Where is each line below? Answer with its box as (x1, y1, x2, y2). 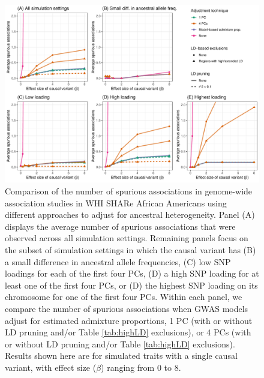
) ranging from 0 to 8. (101, 361, 181, 373)
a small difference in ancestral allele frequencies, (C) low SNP (5, 255, 231, 268)
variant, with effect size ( (5, 361, 97, 373)
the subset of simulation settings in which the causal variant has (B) (5, 244, 256, 256)
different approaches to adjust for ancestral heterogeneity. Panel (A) (5, 208, 255, 221)
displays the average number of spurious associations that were (5, 220, 236, 232)
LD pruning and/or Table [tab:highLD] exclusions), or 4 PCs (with (5, 326, 251, 338)
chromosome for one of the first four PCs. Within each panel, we (5, 290, 242, 303)
